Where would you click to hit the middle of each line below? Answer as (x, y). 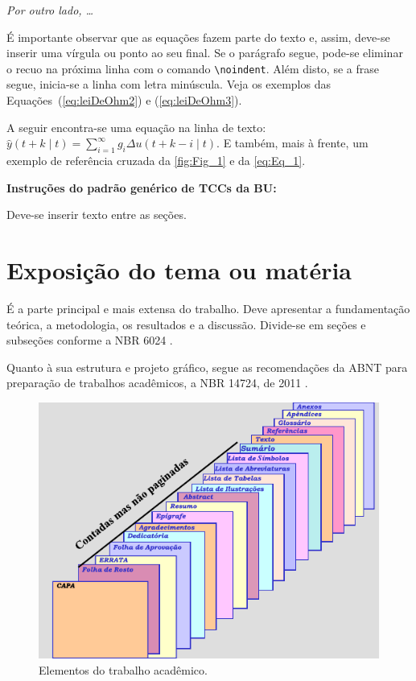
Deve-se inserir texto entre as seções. (97, 215)
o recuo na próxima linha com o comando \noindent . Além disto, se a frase (193, 68)
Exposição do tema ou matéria (179, 269)
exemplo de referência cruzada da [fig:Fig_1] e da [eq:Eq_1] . (156, 161)
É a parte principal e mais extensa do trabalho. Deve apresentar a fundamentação (208, 308)
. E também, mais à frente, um (292, 143)
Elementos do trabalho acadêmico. (123, 669)
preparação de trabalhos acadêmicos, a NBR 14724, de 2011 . (157, 383)
